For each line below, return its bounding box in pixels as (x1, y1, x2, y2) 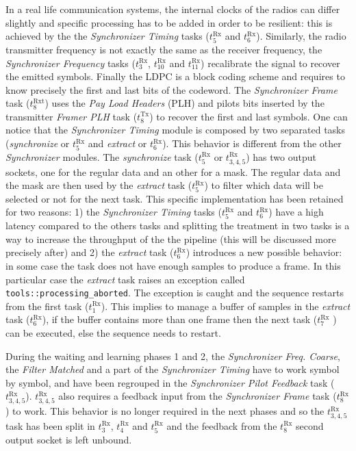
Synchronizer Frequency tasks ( (5, 55, 136, 70)
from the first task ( (5, 298, 89, 313)
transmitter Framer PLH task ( (5, 109, 138, 123)
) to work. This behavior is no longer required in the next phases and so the (5, 404, 325, 418)
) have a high (268, 205, 324, 219)
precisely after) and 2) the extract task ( (5, 245, 174, 259)
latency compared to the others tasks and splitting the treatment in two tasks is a (5, 218, 350, 233)
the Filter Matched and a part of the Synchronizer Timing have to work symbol (5, 362, 340, 376)
